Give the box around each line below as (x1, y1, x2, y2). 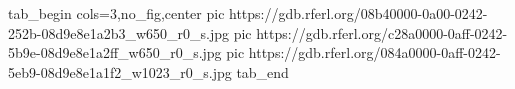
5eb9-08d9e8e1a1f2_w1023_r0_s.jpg (8, 61, 232, 82)
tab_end (236, 61, 289, 82)
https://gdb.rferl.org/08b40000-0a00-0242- (229, 3, 488, 23)
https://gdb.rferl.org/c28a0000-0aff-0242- (256, 22, 508, 43)
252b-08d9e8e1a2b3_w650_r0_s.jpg (8, 22, 230, 43)
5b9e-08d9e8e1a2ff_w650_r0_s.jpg (8, 42, 222, 63)
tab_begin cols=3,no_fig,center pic (8, 3, 225, 23)
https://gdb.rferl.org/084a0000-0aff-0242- (248, 42, 501, 63)
